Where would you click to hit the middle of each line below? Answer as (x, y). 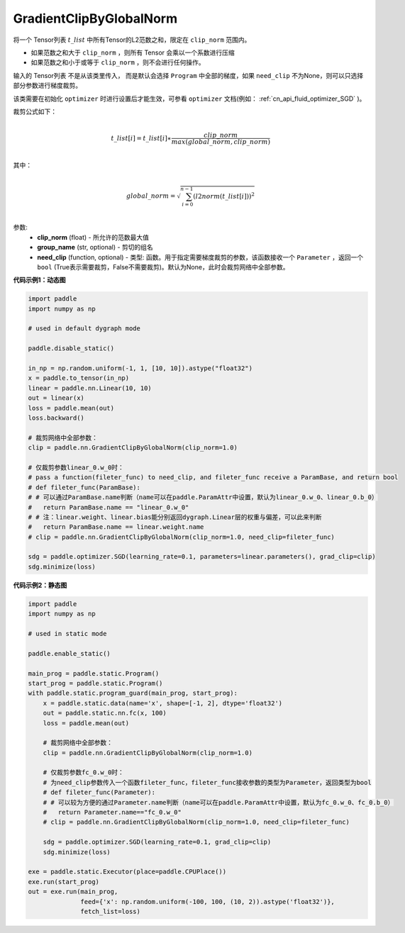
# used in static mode (67, 633)
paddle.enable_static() (70, 653)
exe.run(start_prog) (63, 882)
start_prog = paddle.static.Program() (95, 683)
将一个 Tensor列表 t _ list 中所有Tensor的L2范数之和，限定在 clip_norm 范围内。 (132, 40)
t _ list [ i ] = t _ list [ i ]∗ (141, 138)
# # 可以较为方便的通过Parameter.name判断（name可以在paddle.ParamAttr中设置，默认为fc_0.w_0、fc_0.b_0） (218, 802)
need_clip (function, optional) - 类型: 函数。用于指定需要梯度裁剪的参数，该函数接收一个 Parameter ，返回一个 (200, 257)
